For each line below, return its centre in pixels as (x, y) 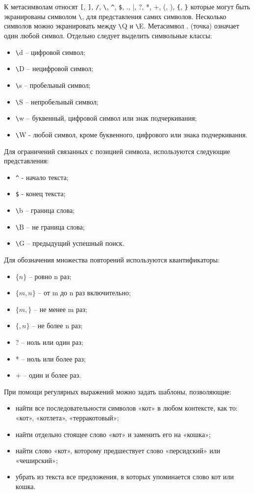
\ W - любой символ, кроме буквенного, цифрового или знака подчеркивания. (131, 134)
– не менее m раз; (60, 309)
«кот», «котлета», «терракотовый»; (67, 417)
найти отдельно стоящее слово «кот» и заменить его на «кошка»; (113, 434)
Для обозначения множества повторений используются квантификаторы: (112, 259)
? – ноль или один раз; (49, 342)
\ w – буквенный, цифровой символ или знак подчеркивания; (106, 118)
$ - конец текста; (40, 194)
